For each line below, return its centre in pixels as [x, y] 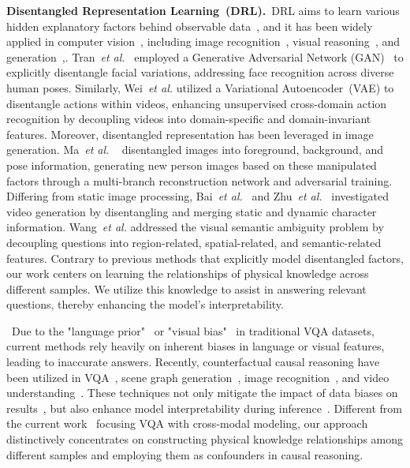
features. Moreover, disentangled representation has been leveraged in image [190, 134]
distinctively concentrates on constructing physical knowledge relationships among [205, 439]
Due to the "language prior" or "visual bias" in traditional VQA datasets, [193, 330]
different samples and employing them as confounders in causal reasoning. [185, 454]
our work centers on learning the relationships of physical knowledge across [188, 273]
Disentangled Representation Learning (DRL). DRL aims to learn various [203, 10]
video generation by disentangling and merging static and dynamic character [192, 211]
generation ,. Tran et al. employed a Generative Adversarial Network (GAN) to [205, 56]
